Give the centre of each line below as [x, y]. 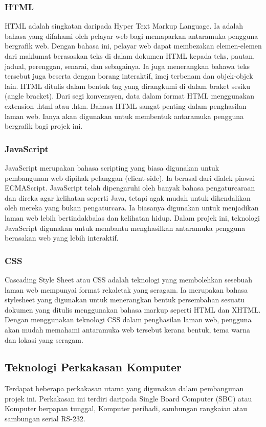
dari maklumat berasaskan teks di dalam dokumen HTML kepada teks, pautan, [130, 56]
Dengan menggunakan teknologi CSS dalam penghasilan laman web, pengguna [128, 319]
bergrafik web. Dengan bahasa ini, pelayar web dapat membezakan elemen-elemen [133, 46]
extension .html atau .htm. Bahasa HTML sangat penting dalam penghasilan [126, 105]
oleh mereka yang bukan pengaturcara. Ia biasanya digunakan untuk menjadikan [132, 208]
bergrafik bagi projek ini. [44, 126]
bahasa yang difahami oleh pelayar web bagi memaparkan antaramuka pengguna [131, 35]
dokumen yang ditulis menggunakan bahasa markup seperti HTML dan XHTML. [133, 309]
